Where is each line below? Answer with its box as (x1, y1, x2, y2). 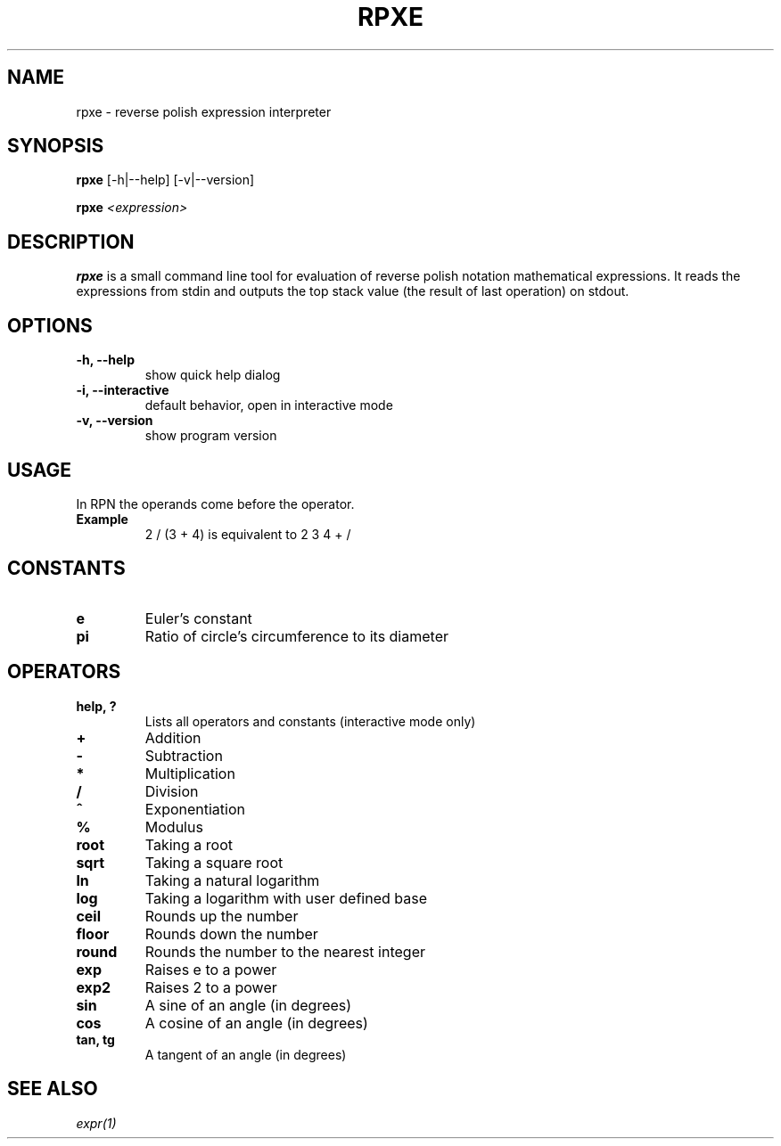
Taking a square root (144, 853, 284, 872)
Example (76, 511, 128, 527)
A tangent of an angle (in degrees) (144, 1046, 347, 1062)
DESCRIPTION (7, 230, 135, 253)
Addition (144, 728, 201, 747)
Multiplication (144, 764, 235, 782)
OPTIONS (7, 314, 93, 337)
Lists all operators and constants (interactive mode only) (144, 713, 476, 729)
